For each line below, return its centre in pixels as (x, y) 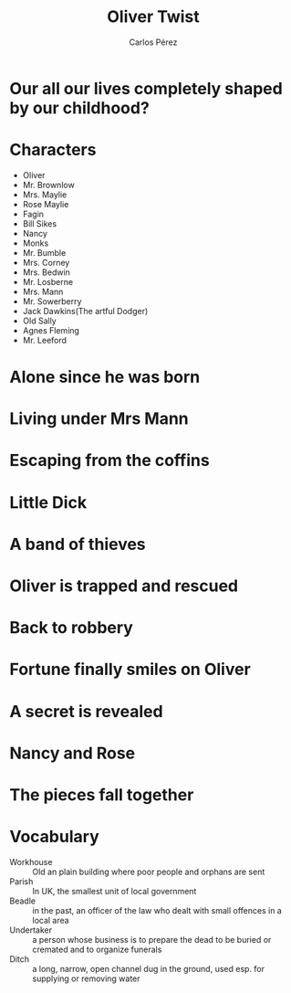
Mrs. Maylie (45, 195)
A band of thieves (78, 544)
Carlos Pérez (153, 42)
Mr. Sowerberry (52, 301)
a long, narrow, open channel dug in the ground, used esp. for (149, 968)
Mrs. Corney (46, 262)
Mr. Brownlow (48, 185)
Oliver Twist (153, 17)
